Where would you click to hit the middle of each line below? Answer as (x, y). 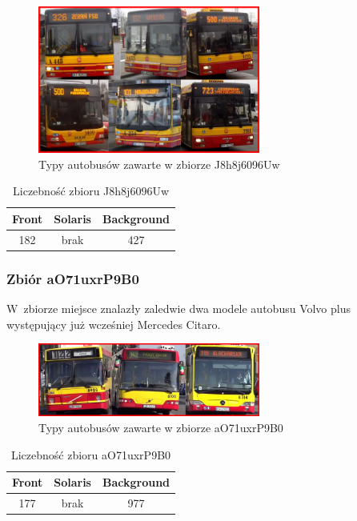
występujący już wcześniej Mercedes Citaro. (114, 324)
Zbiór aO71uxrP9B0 (73, 278)
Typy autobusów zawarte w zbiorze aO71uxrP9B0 (161, 428)
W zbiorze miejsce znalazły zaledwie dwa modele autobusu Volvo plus (178, 309)
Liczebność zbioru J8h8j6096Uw (91, 191)
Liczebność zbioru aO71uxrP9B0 (91, 454)
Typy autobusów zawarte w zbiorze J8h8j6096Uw (159, 164)
